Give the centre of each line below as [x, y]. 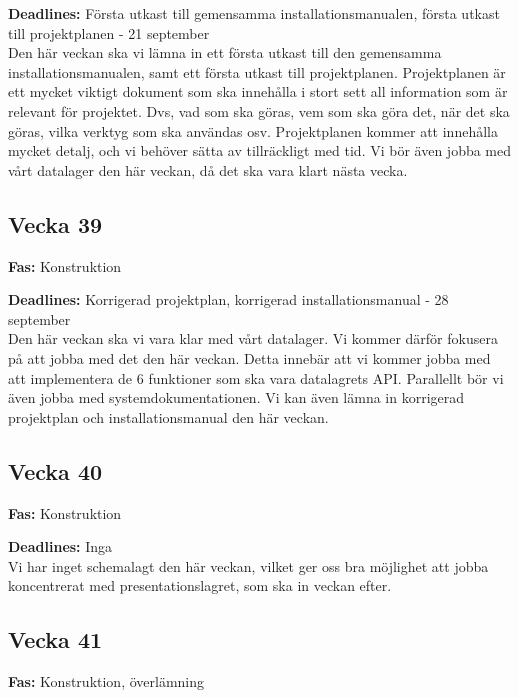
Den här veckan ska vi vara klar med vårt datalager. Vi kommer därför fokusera [253, 338]
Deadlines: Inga [60, 546]
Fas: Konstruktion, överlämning [106, 681]
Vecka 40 [55, 470]
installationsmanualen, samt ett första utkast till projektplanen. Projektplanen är [257, 71]
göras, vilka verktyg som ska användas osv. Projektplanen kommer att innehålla [253, 130]
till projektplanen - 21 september [109, 32]
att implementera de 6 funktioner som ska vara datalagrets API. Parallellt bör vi [256, 377]
